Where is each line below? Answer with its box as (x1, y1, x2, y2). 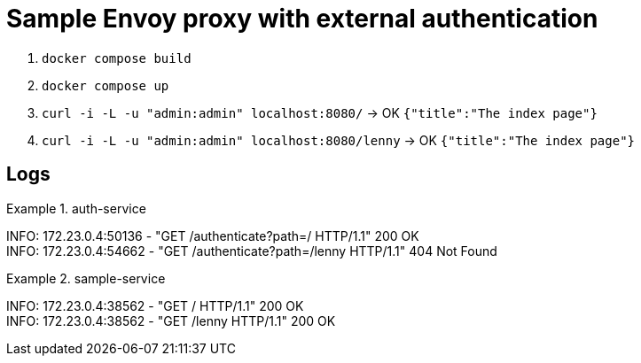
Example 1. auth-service (6, 200, 146, 216)
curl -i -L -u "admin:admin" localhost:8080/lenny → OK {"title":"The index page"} (42, 132, 636, 148)
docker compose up (42, 78, 169, 93)
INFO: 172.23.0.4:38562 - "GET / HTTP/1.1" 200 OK (6, 297, 304, 313)
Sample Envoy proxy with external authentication (6, 4, 598, 34)
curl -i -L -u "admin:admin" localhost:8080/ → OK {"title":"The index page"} (42, 104, 598, 120)
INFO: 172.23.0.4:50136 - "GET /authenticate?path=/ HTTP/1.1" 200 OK (6, 228, 419, 243)
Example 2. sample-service (6, 270, 166, 286)
